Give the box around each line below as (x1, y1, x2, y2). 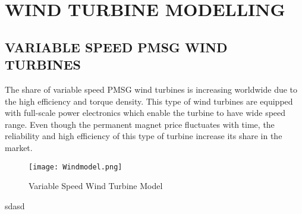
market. (5, 141, 33, 153)
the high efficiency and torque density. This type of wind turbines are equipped (5, 95, 293, 107)
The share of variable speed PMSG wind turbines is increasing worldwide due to (5, 83, 298, 95)
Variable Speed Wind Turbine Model (29, 180, 163, 192)
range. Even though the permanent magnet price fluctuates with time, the (5, 118, 275, 130)
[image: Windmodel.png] (29, 162, 122, 171)
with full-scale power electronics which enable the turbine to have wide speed (5, 106, 286, 119)
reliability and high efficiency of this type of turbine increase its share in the (5, 130, 282, 142)
